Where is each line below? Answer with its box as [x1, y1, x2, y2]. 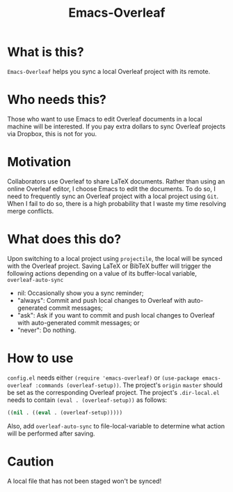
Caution [7, 454, 54, 469]
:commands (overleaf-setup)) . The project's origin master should [35, 380, 223, 389]
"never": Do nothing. [17, 326, 77, 334]
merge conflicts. [7, 207, 54, 215]
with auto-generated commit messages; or [17, 318, 140, 327]
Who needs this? [7, 92, 106, 107]
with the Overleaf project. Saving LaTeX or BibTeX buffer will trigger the [7, 262, 211, 270]
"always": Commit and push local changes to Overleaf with [17, 296, 186, 304]
